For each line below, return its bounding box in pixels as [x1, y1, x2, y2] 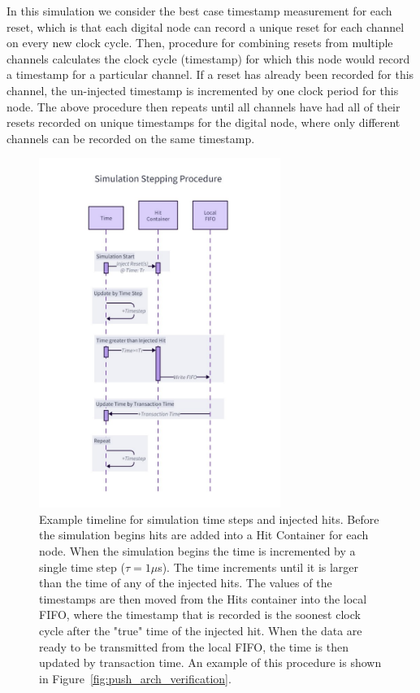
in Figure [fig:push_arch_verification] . [39, 669, 232, 686]
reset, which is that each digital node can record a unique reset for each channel [6, 18, 405, 35]
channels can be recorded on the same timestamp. [6, 129, 255, 146]
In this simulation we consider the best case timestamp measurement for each [6, 2, 392, 19]
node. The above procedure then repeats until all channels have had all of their [6, 98, 401, 115]
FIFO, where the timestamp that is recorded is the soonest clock [39, 606, 361, 623]
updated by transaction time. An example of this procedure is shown [39, 654, 382, 671]
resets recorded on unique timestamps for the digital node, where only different [6, 114, 401, 131]
